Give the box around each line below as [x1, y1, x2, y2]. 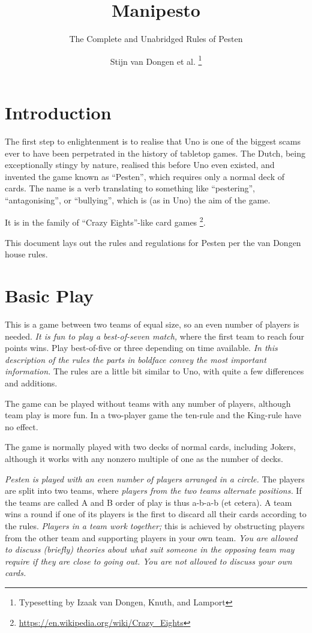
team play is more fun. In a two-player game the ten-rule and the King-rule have [5, 409, 302, 421]
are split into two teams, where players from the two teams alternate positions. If [5, 484, 302, 497]
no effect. [5, 420, 38, 433]
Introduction [5, 100, 112, 124]
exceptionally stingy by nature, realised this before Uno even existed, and [5, 158, 275, 171]
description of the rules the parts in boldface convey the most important [5, 353, 266, 365]
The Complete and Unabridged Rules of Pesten [69, 32, 243, 45]
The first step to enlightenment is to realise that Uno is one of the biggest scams [5, 134, 301, 147]
